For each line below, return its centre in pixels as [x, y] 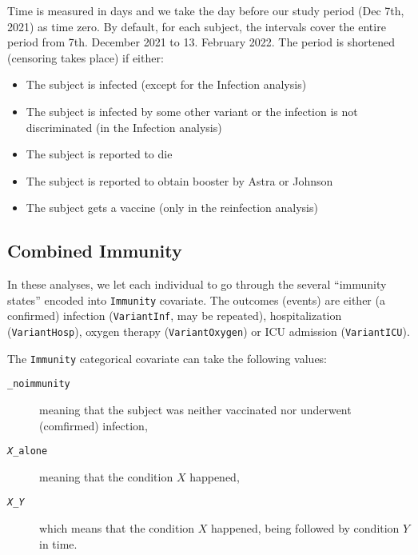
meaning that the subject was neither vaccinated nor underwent [195, 410]
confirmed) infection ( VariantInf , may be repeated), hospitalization [175, 315]
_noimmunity [39, 384]
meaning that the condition [106, 476]
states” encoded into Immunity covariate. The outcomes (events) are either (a [196, 299]
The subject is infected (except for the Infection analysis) [166, 84]
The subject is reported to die [99, 154]
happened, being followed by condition [305, 528]
